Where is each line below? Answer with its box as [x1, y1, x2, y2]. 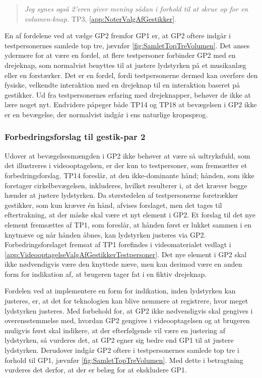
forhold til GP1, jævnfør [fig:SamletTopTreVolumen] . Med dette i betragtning [5, 354, 243, 365]
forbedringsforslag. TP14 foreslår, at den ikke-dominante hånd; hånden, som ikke [5, 170, 254, 180]
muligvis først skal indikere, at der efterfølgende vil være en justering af [5, 325, 226, 335]
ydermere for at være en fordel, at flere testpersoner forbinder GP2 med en [5, 50, 236, 60]
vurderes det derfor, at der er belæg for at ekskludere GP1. [5, 364, 187, 375]
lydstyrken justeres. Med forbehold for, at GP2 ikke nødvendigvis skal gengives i [5, 305, 253, 316]
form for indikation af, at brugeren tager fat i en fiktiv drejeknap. [5, 268, 207, 279]
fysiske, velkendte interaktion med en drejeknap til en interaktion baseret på [5, 80, 240, 90]
